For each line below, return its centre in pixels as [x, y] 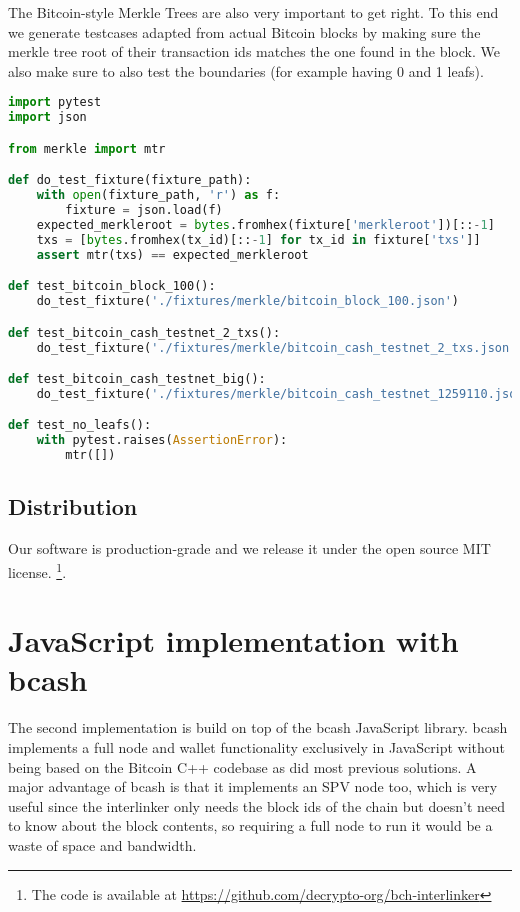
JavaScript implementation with [233, 640]
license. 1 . [37, 570]
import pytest [55, 102]
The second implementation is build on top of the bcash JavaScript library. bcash [258, 727]
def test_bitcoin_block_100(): [112, 286]
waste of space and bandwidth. [102, 844]
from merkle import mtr [87, 148]
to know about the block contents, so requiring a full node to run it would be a [250, 825]
